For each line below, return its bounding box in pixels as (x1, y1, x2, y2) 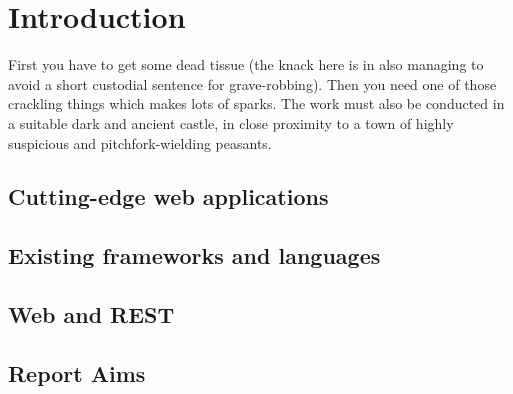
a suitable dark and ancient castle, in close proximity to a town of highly (8, 112, 454, 133)
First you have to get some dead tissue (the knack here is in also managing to (8, 54, 484, 75)
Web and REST (8, 299, 175, 330)
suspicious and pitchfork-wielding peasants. (8, 132, 272, 153)
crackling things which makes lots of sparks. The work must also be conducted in (8, 93, 505, 114)
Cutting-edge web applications (8, 181, 329, 212)
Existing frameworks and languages (8, 240, 381, 271)
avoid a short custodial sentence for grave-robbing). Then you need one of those (8, 73, 497, 94)
